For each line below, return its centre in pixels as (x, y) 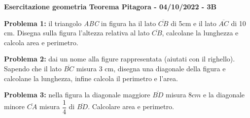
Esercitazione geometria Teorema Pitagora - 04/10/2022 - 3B (110, 6)
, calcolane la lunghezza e (200, 33)
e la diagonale (224, 95)
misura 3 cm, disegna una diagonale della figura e (151, 68)
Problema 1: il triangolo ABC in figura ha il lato (80, 23)
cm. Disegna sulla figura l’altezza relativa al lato (77, 33)
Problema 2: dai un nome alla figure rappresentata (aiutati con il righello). (120, 59)
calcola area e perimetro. (41, 42)
